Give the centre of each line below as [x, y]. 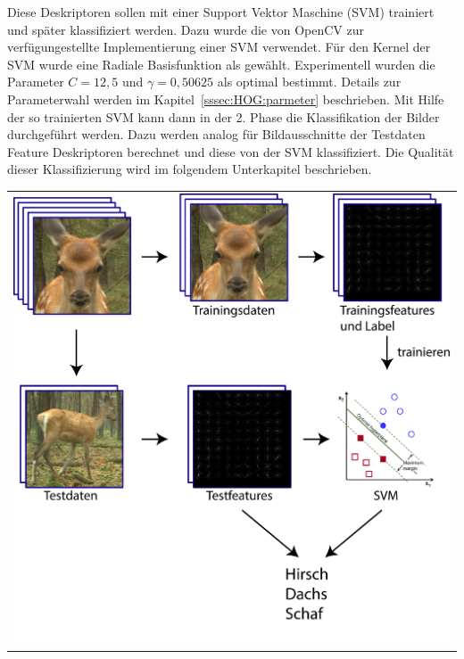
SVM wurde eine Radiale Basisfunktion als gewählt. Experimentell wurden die [221, 64]
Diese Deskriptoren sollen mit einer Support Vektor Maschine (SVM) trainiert [221, 12]
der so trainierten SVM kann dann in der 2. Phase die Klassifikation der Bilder [224, 116]
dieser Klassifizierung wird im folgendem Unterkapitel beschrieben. [190, 169]
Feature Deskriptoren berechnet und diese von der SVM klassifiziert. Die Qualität [231, 151]
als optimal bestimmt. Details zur [309, 82]
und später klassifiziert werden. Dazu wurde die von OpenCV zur [186, 29]
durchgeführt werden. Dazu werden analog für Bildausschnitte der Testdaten [216, 134]
